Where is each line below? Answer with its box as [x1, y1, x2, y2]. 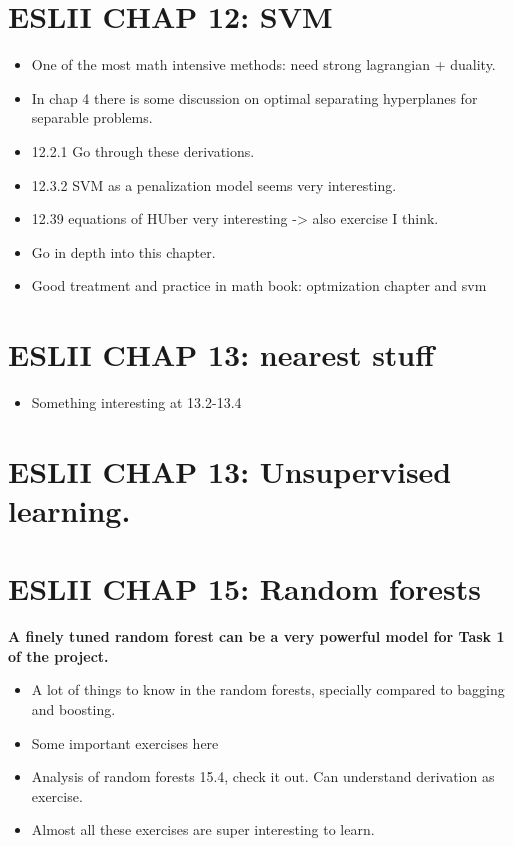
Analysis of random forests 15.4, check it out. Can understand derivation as [31, 766, 495, 787]
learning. [8, 489, 131, 530]
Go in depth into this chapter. [31, 241, 216, 262]
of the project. [8, 645, 109, 666]
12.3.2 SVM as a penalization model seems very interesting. [31, 174, 397, 195]
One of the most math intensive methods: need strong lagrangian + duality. [31, 54, 496, 75]
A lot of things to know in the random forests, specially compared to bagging [31, 679, 505, 700]
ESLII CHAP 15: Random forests [8, 568, 482, 609]
